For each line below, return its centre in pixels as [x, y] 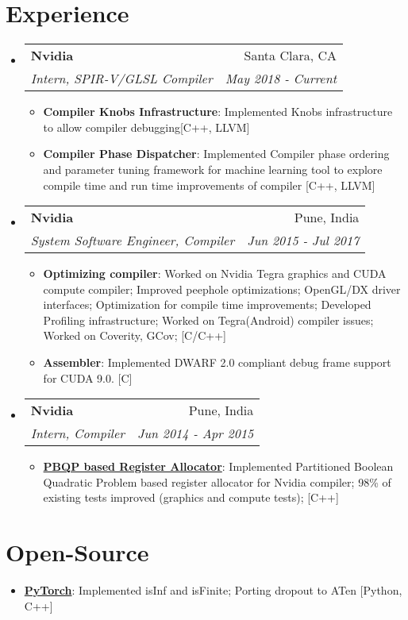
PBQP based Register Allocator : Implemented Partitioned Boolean [218, 466]
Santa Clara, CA [291, 56]
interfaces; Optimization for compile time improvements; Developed [207, 304]
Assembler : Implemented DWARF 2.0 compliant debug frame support [217, 362]
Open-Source [77, 552]
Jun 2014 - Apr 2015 [196, 433]
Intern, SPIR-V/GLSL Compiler [121, 79]
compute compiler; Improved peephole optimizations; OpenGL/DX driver [222, 289]
